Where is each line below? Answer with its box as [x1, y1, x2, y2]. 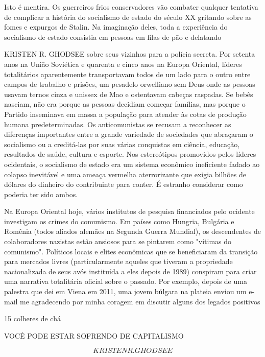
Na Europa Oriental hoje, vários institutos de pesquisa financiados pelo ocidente [4, 206, 255, 217]
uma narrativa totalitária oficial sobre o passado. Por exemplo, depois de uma [4, 276, 247, 287]
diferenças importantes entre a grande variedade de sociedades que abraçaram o [4, 129, 253, 139]
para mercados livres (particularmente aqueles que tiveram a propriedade [4, 256, 233, 267]
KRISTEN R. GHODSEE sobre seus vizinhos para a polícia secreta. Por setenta [4, 49, 255, 59]
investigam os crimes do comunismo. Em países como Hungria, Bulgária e [4, 216, 234, 226]
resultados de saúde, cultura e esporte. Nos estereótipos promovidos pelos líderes [4, 149, 256, 159]
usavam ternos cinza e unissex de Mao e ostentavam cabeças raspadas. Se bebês [4, 88, 253, 99]
